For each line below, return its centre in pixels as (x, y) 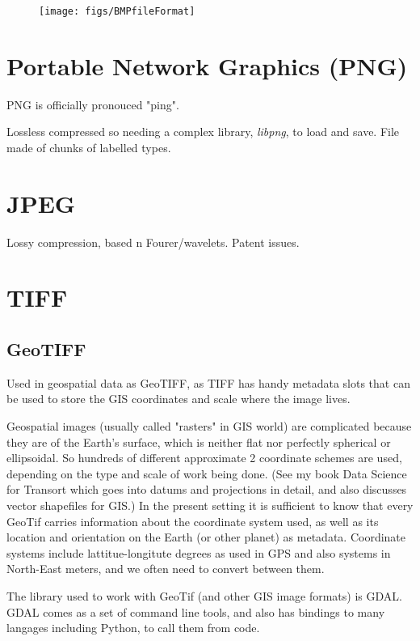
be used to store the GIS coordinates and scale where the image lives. (178, 399)
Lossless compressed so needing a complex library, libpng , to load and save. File (203, 132)
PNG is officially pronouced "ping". (93, 104)
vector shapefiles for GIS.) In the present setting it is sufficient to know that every (210, 505)
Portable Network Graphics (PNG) (207, 65)
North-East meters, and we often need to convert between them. (166, 569)
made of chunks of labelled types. (89, 147)
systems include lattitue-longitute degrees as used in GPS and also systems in (199, 552)
